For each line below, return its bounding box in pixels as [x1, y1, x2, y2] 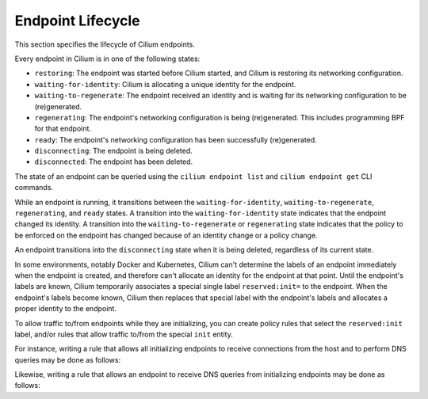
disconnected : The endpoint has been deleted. [34, 157, 193, 166]
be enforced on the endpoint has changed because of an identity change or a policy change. [14, 230, 318, 240]
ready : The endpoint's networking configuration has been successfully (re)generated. [34, 135, 317, 144]
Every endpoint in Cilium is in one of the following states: [14, 54, 201, 63]
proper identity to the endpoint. [14, 304, 117, 313]
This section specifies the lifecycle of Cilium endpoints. [14, 40, 196, 49]
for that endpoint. [34, 123, 91, 134]
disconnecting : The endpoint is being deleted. [34, 146, 193, 156]
